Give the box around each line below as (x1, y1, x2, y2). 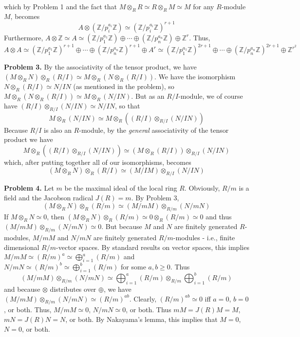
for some (121, 261, 146, 271)
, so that (115, 100, 140, 110)
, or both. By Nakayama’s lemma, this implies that (65, 314, 218, 324)
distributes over (50, 284, 96, 294)
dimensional (4, 242, 39, 252)
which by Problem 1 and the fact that (4, 1, 117, 11)
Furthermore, (4, 32, 43, 42)
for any (193, 1, 214, 11)
